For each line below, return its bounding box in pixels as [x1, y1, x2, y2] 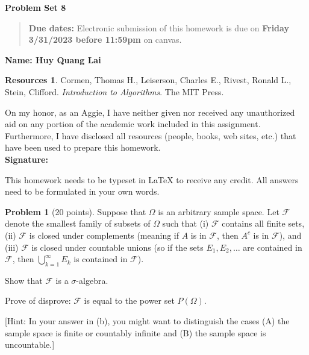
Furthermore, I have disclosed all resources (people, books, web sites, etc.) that [5, 129, 296, 142]
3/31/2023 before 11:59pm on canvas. [28, 33, 182, 46]
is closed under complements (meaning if [29, 228, 179, 241]
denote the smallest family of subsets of [5, 217, 151, 230]
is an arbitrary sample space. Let [158, 205, 279, 218]
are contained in [243, 240, 302, 253]
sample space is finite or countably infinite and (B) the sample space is [5, 326, 266, 339]
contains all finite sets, [222, 217, 305, 230]
